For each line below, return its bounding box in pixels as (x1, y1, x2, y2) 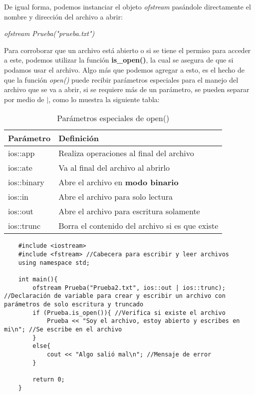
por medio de (4, 94, 44, 104)
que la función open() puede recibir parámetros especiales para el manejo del (4, 74, 239, 85)
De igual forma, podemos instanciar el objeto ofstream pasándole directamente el (4, 2, 251, 12)
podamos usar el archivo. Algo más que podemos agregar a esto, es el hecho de (4, 64, 245, 75)
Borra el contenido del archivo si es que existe (58, 220, 219, 232)
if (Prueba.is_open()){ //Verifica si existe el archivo (32, 309, 226, 316)
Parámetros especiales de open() (57, 112, 170, 124)
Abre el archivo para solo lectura (58, 191, 173, 203)
